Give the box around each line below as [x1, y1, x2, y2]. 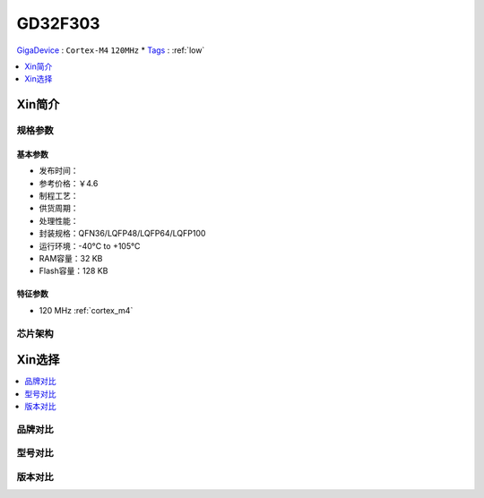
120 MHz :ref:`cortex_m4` [39, 305, 134, 315]
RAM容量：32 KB [39, 253, 103, 264]
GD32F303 [16, 13, 100, 33]
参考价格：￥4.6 [39, 177, 99, 188]
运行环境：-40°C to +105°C [39, 240, 141, 251]
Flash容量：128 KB [39, 265, 108, 277]
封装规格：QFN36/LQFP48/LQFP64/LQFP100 [39, 228, 206, 239]
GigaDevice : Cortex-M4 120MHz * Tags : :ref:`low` [16, 45, 205, 56]
